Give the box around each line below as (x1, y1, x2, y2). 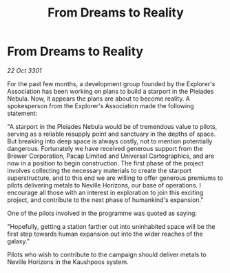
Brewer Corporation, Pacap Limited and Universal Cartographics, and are (7, 152, 215, 160)
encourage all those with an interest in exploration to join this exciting (7, 188, 204, 196)
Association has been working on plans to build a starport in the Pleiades (7, 87, 214, 95)
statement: (7, 109, 38, 117)
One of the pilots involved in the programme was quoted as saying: (7, 209, 198, 217)
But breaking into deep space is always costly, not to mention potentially (7, 136, 213, 145)
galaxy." (7, 236, 30, 245)
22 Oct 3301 (7, 66, 43, 74)
